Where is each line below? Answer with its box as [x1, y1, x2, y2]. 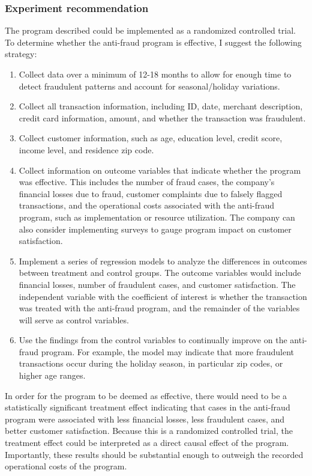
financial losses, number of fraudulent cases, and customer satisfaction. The [19, 278, 296, 290]
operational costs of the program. [5, 460, 127, 472]
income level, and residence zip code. [19, 143, 154, 156]
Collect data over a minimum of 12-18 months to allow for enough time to [19, 68, 292, 80]
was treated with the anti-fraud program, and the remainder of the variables [19, 302, 300, 314]
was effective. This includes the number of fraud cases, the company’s [19, 175, 275, 188]
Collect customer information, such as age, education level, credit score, [19, 132, 283, 144]
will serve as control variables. [19, 313, 129, 326]
